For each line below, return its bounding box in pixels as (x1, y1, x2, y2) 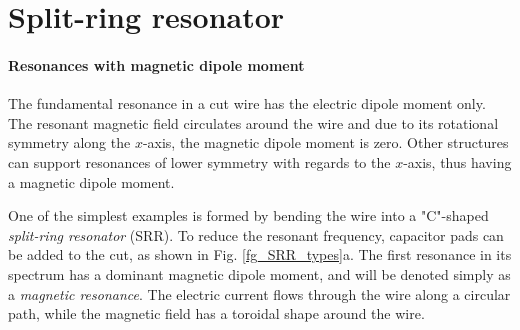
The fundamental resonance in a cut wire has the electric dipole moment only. (8, 93, 486, 114)
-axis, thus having (403, 151, 512, 172)
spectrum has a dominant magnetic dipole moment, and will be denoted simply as (8, 263, 511, 284)
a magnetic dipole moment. (8, 171, 175, 192)
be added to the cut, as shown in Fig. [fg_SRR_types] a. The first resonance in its (8, 244, 512, 265)
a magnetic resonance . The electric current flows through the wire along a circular (8, 283, 511, 304)
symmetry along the (8, 132, 131, 153)
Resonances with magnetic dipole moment (8, 54, 305, 75)
